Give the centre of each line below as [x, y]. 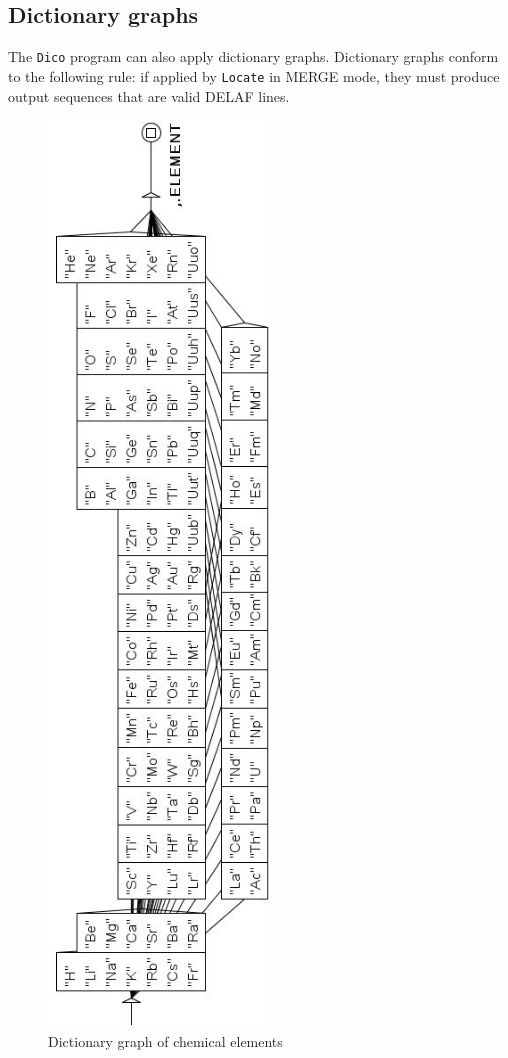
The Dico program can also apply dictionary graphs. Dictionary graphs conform [253, 56]
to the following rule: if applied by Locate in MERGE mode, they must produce [254, 75]
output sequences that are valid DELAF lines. [149, 95]
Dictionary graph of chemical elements [165, 1040]
